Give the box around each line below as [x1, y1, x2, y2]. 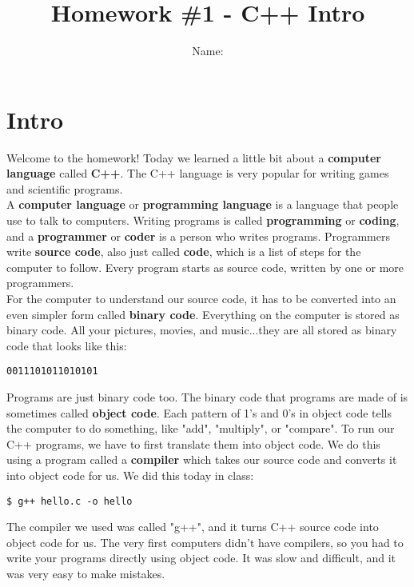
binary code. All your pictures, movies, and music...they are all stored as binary [6, 321, 397, 338]
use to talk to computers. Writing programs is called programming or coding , [6, 212, 400, 229]
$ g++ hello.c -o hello [6, 495, 133, 507]
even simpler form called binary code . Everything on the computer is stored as [6, 305, 400, 322]
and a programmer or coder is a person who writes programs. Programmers [6, 227, 390, 244]
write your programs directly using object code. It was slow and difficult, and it [6, 549, 396, 566]
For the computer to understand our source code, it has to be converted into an [6, 290, 396, 306]
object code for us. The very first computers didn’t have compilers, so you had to [6, 533, 404, 550]
